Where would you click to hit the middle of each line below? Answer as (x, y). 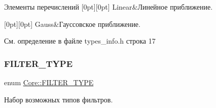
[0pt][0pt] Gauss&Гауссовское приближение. (72, 24)
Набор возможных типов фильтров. (59, 99)
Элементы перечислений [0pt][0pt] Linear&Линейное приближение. (109, 7)
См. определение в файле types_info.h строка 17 (80, 41)
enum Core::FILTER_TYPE (49, 82)
